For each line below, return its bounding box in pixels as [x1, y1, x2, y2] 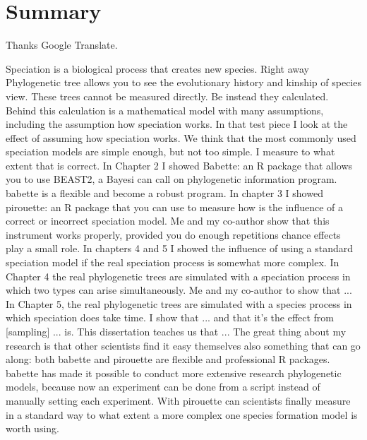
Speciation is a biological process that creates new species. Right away [6, 61, 310, 76]
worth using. [6, 421, 59, 436]
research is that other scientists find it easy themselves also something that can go [6, 338, 361, 352]
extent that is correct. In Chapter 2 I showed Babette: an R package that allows [6, 157, 353, 172]
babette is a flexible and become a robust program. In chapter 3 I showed [6, 186, 323, 201]
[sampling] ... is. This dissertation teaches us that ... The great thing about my [6, 324, 347, 338]
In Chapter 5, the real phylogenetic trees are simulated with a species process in [6, 296, 352, 311]
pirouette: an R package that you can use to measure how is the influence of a [6, 199, 344, 214]
